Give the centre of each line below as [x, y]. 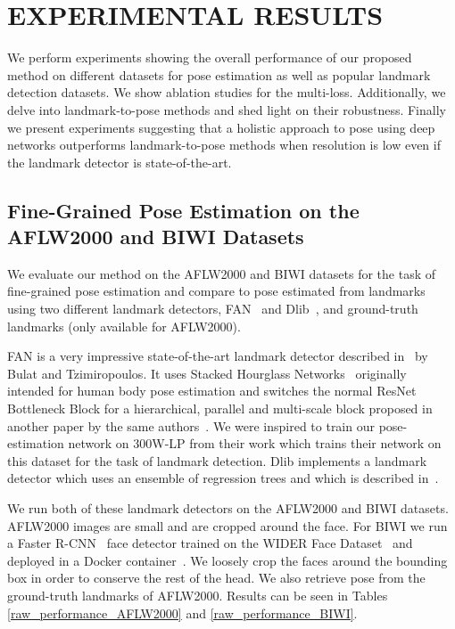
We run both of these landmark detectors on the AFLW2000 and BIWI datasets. [228, 508]
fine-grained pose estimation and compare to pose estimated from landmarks [216, 291]
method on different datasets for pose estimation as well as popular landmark [219, 74]
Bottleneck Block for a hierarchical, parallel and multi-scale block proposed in [220, 408]
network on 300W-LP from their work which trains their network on [255, 443]
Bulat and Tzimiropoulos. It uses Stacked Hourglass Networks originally [207, 373]
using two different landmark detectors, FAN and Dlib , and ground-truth [213, 309]
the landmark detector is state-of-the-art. [120, 162]
